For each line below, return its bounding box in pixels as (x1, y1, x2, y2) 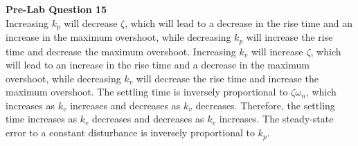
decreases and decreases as (92, 111, 204, 126)
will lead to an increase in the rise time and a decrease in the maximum (6, 57, 310, 72)
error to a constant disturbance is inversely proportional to (6, 125, 255, 140)
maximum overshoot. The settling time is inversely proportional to (6, 84, 288, 99)
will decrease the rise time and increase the (136, 71, 319, 85)
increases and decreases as (70, 98, 181, 112)
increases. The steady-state (219, 111, 334, 126)
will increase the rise (246, 30, 333, 44)
